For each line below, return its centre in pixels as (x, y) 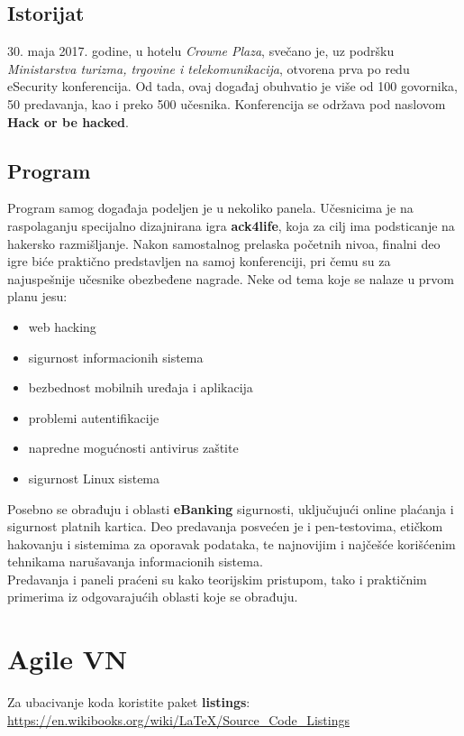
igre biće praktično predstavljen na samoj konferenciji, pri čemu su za (199, 261)
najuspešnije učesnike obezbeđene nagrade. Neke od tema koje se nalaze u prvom (231, 278)
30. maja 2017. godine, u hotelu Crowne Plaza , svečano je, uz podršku (201, 51)
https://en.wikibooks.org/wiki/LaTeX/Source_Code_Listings (178, 719)
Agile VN (68, 659)
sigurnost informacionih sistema (116, 357)
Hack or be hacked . (68, 121)
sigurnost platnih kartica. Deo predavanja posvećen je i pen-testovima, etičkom (225, 526)
